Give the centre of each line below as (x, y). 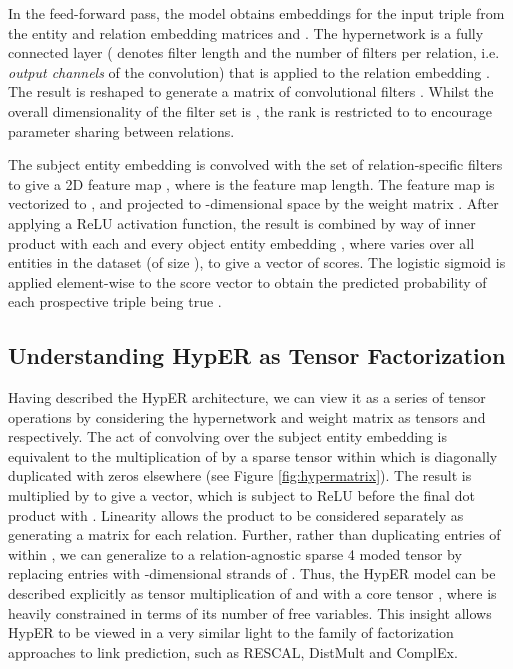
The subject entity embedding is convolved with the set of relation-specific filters (255, 164)
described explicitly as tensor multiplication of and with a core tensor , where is (252, 593)
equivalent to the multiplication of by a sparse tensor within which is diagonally (253, 455)
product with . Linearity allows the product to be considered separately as (236, 514)
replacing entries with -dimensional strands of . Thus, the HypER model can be (252, 573)
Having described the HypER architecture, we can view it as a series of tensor (247, 397)
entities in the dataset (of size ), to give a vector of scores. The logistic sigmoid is (257, 262)
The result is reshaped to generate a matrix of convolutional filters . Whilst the (251, 91)
